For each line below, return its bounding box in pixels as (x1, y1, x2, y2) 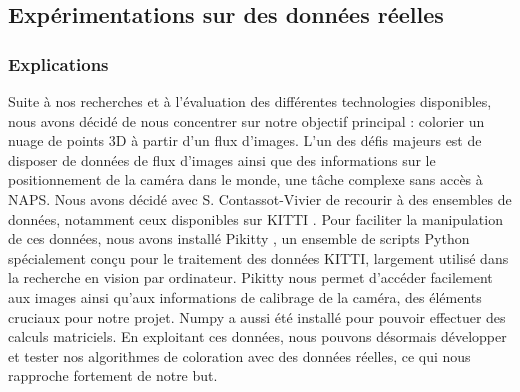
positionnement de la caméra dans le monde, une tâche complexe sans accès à (8, 169, 483, 190)
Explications (8, 51, 109, 76)
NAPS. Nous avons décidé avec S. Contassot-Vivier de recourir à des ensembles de (8, 188, 512, 209)
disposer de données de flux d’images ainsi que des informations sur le (8, 149, 436, 170)
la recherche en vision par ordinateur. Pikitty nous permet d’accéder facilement (8, 267, 493, 288)
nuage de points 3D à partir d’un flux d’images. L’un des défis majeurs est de (8, 130, 482, 151)
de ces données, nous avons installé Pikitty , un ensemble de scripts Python (8, 228, 470, 249)
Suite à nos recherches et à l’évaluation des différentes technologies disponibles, (8, 91, 492, 111)
